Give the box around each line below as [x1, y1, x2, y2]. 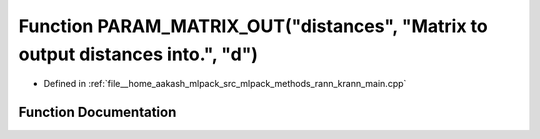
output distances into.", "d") [18, 43, 259, 65]
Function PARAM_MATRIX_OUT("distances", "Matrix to [18, 15, 489, 37]
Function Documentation [18, 104, 177, 121]
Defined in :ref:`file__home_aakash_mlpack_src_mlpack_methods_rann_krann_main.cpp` [43, 78, 407, 90]
